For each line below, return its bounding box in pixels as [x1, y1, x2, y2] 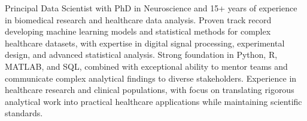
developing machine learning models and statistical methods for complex [5, 25, 271, 38]
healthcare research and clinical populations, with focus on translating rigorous [5, 83, 294, 96]
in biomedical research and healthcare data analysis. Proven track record [5, 13, 272, 26]
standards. [5, 107, 43, 119]
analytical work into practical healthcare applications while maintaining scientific [5, 95, 302, 107]
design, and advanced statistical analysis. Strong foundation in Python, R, [5, 48, 278, 61]
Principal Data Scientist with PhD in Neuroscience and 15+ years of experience [5, 2, 297, 14]
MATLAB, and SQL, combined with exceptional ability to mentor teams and [5, 60, 288, 72]
